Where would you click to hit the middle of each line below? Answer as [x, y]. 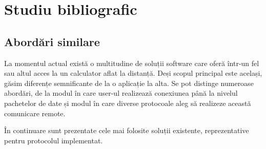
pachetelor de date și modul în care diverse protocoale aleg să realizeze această [128, 103]
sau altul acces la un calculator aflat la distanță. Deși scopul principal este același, [133, 73]
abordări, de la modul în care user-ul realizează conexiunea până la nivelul [121, 93]
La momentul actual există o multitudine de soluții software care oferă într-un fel [132, 63]
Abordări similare [52, 41]
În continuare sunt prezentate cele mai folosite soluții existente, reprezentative [127, 130]
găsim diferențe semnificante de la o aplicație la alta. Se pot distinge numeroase [129, 83]
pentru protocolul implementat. [54, 140]
